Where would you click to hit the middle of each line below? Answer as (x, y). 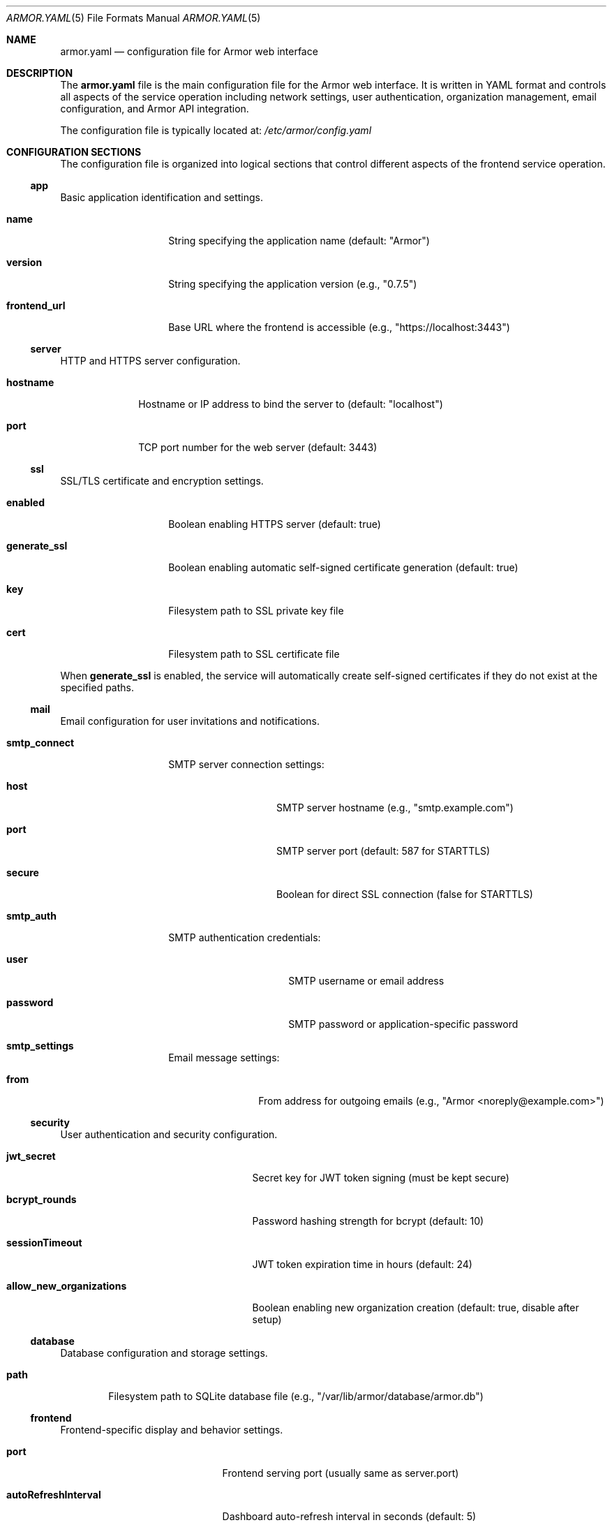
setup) (267, 1319)
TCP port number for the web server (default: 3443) (258, 447)
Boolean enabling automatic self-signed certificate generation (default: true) (343, 567)
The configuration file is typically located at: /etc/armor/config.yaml (216, 130)
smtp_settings (40, 1046)
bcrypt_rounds (42, 1199)
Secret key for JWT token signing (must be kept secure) (381, 1178)
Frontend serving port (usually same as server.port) (341, 1473)
